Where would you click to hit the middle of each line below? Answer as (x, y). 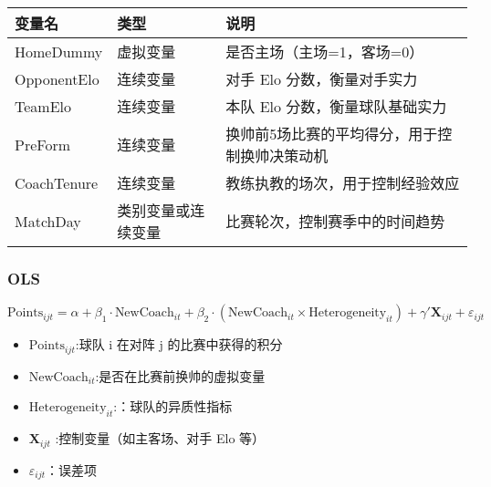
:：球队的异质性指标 (173, 406)
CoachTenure (57, 182)
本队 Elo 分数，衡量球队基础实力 (336, 106)
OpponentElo (57, 78)
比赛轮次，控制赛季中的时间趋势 (335, 221)
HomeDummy (59, 51)
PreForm (42, 144)
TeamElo (43, 106)
